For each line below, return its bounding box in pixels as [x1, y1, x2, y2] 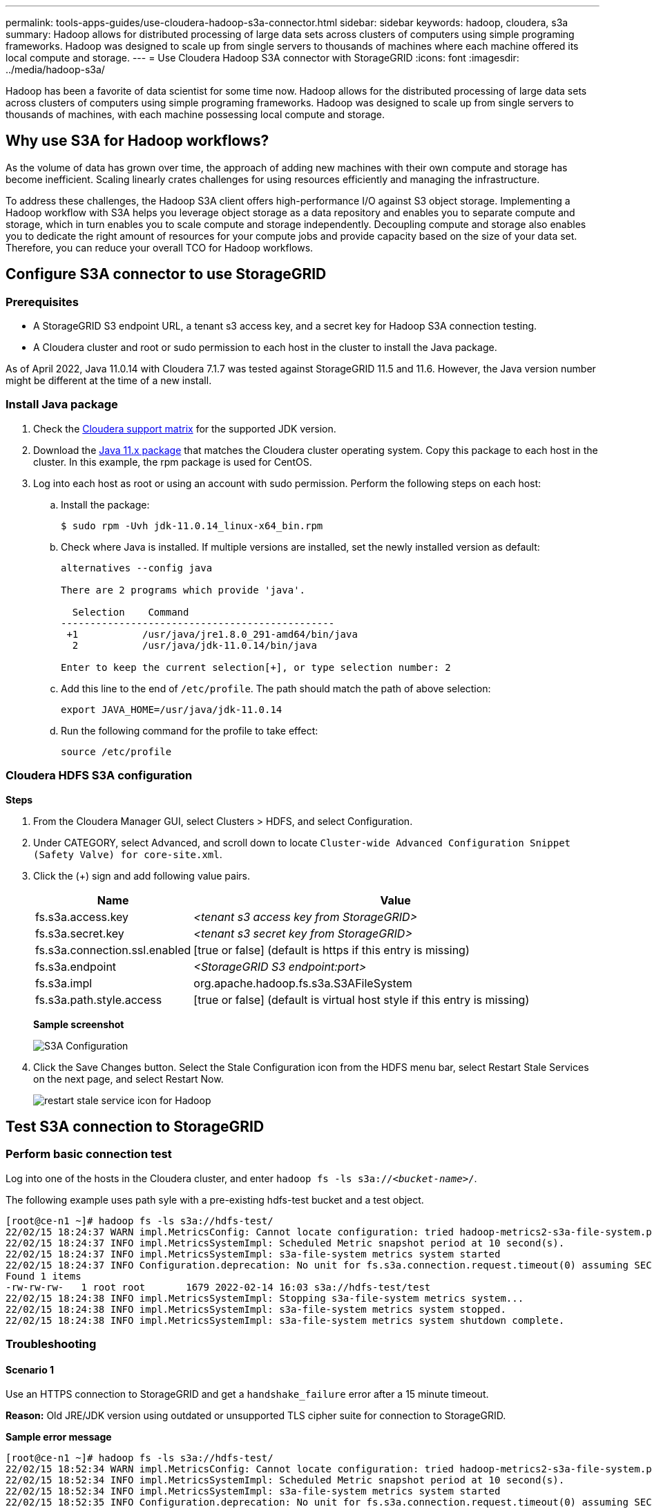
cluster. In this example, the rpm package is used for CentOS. [33, 455, 312, 468]
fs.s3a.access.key [35, 909, 129, 924]
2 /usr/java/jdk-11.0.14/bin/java [72, 639, 317, 651]
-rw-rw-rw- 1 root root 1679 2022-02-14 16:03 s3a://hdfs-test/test [6, 1281, 431, 1293]
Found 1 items [6, 1270, 81, 1282]
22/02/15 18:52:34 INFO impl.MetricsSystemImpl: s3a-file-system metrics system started [6, 1486, 501, 1497]
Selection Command [72, 606, 189, 618]
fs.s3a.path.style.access [35, 992, 162, 1007]
